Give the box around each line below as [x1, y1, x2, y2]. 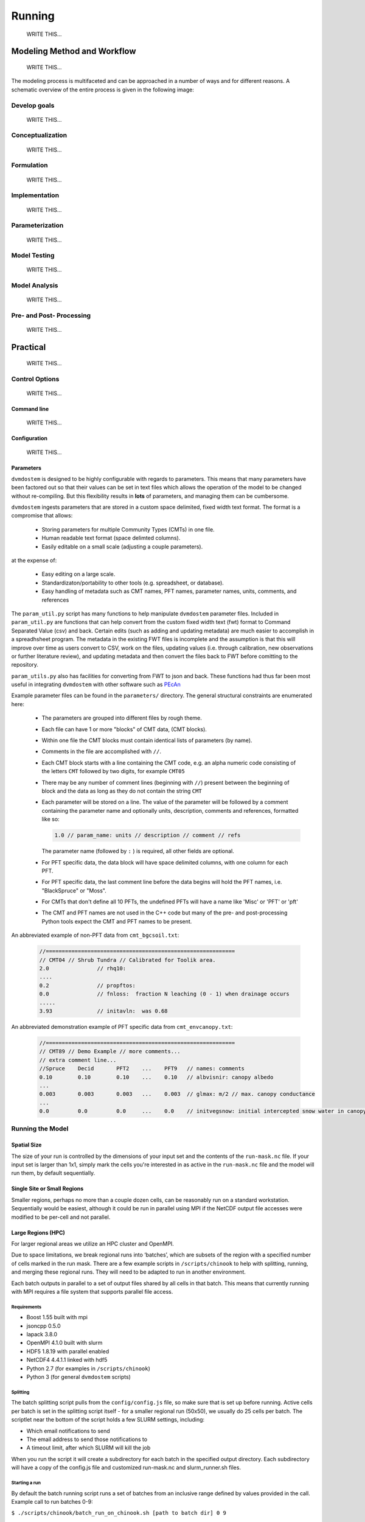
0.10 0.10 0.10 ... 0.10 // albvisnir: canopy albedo [39, 1073, 274, 1081]
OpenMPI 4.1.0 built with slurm [26, 1339, 103, 1347]
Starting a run [11, 1479, 41, 1485]
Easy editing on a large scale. [41, 570, 116, 578]
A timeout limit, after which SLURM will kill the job [26, 1444, 151, 1451]
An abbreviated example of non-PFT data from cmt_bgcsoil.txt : [11, 931, 179, 939]
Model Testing [11, 251, 55, 260]
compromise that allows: [11, 512, 73, 519]
